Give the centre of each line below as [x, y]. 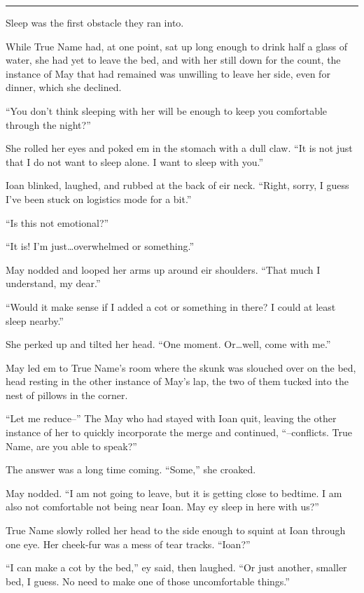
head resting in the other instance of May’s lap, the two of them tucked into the [177, 381]
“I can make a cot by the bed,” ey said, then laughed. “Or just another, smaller [176, 567]
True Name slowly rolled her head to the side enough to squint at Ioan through [176, 530]
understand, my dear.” [53, 283]
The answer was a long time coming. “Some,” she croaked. [131, 469]
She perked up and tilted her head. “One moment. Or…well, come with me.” [168, 344]
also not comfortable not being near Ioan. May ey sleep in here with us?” [162, 507]
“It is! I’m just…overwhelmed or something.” [100, 246]
